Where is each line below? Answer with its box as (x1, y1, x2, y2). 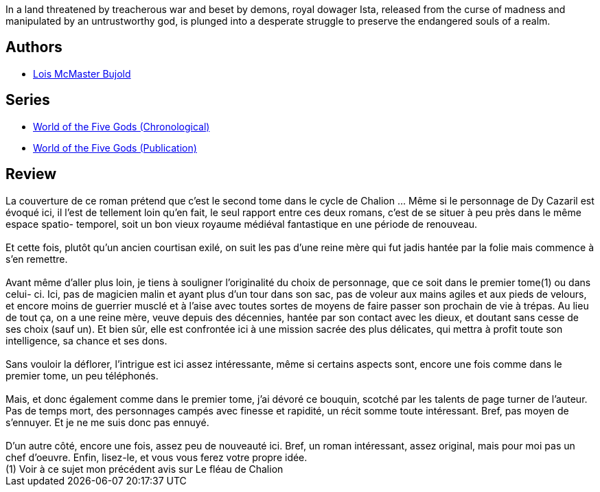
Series (5, 91, 50, 109)
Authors (5, 38, 62, 56)
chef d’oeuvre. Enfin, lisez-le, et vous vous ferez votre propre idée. (5, 451, 308, 463)
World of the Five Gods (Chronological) (33, 120, 210, 132)
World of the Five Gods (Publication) (33, 141, 197, 154)
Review (5, 165, 57, 183)
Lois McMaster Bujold (33, 67, 131, 80)
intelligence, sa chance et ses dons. (5, 334, 168, 347)
